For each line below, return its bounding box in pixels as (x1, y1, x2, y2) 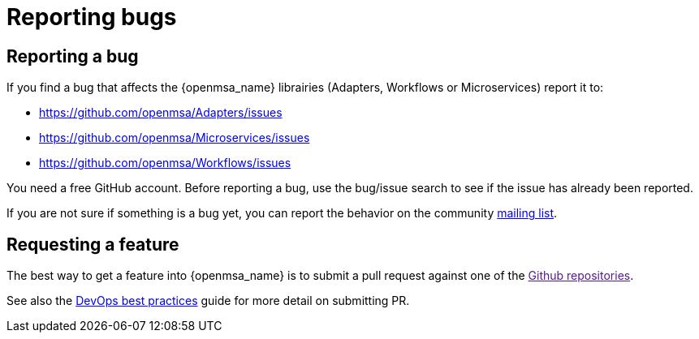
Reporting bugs (6, 3, 177, 31)
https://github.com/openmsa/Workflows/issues (39, 156, 291, 170)
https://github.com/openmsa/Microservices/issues (39, 131, 310, 145)
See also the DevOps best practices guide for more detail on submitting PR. (6, 294, 410, 308)
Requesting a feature (6, 234, 179, 255)
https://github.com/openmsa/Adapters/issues (39, 105, 283, 120)
